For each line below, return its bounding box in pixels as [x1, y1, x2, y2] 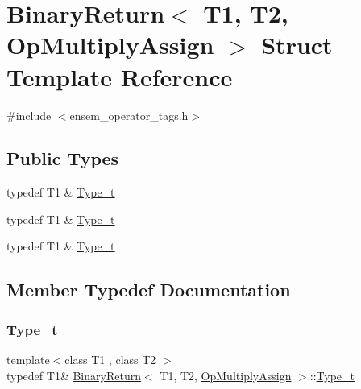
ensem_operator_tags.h [69, 106, 189, 123]
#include [6, 106, 52, 123]
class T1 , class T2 [64, 351, 156, 368]
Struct [261, 28, 333, 61]
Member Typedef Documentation [6, 277, 291, 302]
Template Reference [6, 60, 233, 93]
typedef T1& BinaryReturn [6, 366, 141, 383]
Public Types [6, 146, 119, 171]
